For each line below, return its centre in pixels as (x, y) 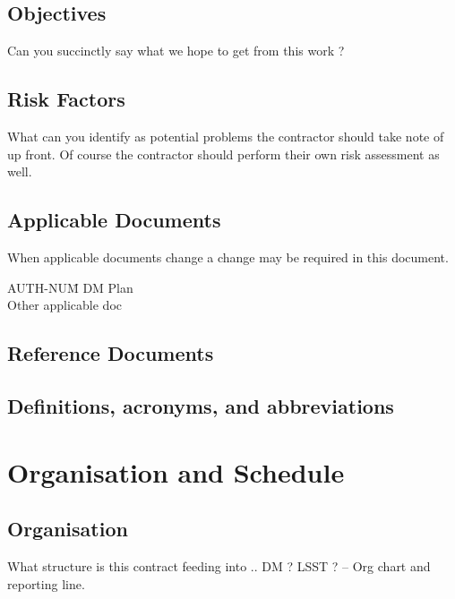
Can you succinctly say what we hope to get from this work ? (176, 51)
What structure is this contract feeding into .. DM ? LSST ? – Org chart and (219, 565)
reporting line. (46, 583)
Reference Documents (111, 353)
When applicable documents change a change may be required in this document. (228, 257)
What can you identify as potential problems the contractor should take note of (226, 136)
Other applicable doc (65, 305)
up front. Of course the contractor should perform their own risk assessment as (223, 154)
